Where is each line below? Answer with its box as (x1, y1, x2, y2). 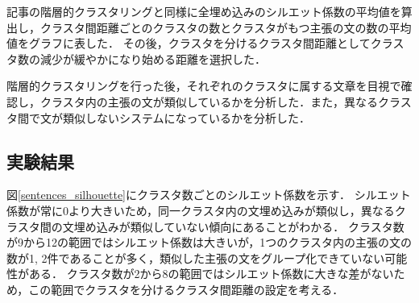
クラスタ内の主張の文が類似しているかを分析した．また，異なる (39, 93, 379, 110)
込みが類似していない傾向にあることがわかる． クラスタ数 (96, 218, 404, 235)
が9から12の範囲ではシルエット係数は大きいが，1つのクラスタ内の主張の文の (6, 234, 412, 251)
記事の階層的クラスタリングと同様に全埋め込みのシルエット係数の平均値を (6, 3, 401, 19)
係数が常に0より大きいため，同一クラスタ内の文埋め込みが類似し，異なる (6, 201, 395, 218)
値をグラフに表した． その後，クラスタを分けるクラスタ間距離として (6, 35, 371, 52)
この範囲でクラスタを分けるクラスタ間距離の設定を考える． (28, 280, 344, 297)
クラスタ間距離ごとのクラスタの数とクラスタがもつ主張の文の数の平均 (39, 19, 412, 35)
